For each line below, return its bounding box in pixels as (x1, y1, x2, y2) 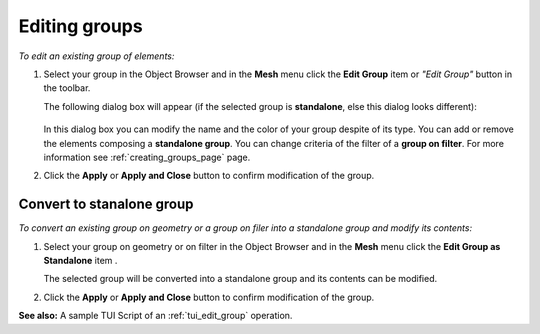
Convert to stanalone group (18, 196, 194, 213)
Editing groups (18, 15, 144, 37)
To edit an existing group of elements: (18, 50, 175, 62)
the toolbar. (43, 82, 91, 94)
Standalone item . (43, 254, 118, 266)
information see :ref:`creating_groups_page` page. (43, 151, 251, 163)
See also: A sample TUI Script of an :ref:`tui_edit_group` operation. (18, 310, 293, 322)
